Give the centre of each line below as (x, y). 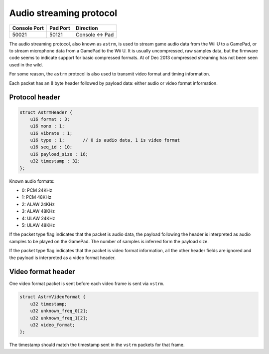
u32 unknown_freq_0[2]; (59, 311)
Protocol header (35, 97)
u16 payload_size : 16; (59, 154)
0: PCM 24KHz (37, 190)
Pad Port (60, 28)
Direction (87, 28)
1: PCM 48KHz (37, 197)
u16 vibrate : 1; (51, 133)
